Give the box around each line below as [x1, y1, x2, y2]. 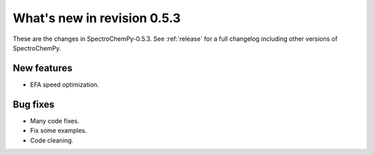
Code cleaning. [30, 136, 74, 145]
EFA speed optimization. [30, 80, 100, 89]
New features [12, 62, 73, 74]
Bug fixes [12, 98, 55, 110]
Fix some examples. [30, 127, 87, 135]
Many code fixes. [30, 116, 80, 125]
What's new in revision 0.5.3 [12, 10, 181, 26]
